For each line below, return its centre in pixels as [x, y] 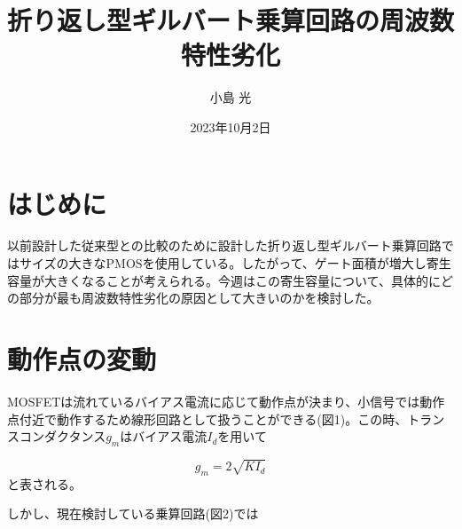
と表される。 [44, 483]
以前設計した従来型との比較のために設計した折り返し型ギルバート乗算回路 [224, 245]
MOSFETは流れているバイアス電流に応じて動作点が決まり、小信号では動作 [226, 401]
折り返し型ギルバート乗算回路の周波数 [231, 20]
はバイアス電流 [164, 436]
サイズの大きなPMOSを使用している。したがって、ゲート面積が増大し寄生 [235, 263]
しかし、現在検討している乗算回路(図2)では [133, 513]
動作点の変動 [82, 359]
